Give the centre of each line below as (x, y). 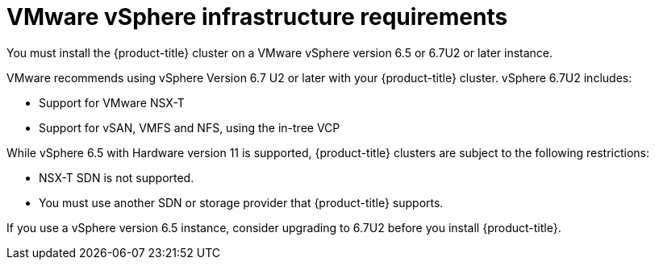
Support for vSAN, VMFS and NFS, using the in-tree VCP (190, 127)
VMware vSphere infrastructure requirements (257, 17)
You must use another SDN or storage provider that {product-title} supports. (241, 202)
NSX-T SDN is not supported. (117, 177)
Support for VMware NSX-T (112, 102)
